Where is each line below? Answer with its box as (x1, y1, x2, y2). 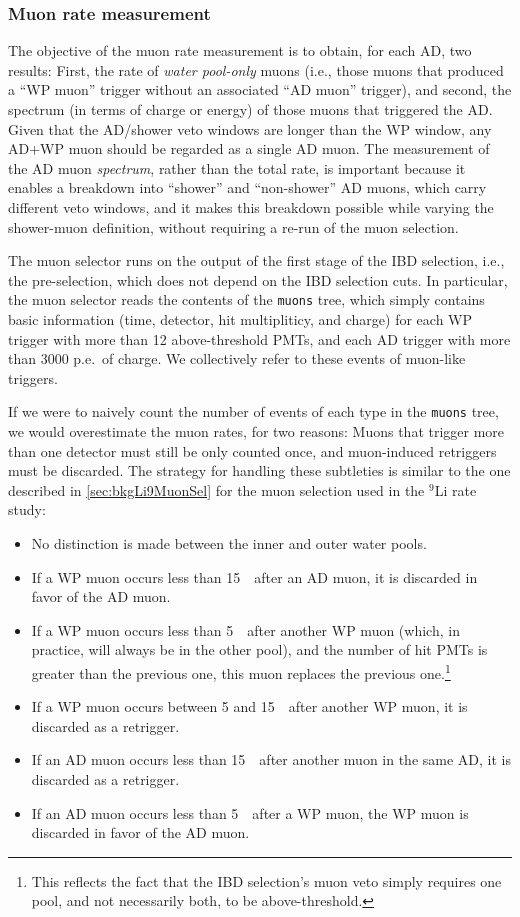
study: (8, 499, 46, 520)
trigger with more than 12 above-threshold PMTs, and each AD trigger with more (8, 328, 511, 349)
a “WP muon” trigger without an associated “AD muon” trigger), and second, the (8, 79, 512, 100)
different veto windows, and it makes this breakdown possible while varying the (8, 196, 494, 217)
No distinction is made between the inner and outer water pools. (31, 533, 427, 553)
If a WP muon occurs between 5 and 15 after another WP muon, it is (31, 696, 468, 717)
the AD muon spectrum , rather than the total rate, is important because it (8, 157, 466, 178)
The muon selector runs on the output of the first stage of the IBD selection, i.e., (8, 250, 505, 271)
